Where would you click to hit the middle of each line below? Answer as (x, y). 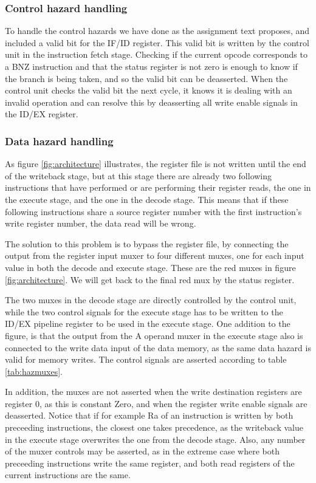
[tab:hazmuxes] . (34, 371)
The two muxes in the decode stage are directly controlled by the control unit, (151, 300)
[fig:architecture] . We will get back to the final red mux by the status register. (150, 279)
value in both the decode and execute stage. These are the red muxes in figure (150, 267)
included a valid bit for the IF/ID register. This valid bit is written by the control (157, 42)
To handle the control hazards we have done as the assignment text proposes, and (157, 31)
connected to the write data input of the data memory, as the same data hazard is (158, 347)
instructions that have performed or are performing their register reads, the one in (158, 187)
